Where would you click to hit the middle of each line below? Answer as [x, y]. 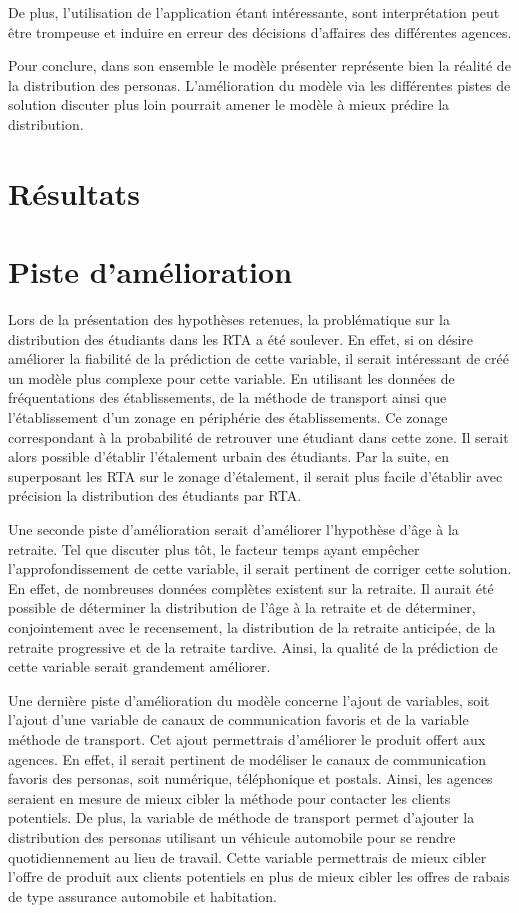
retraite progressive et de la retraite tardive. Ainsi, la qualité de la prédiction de [253, 646]
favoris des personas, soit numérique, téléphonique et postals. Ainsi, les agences [250, 778]
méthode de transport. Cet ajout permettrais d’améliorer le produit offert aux [247, 738]
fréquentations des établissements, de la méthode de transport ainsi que [227, 397]
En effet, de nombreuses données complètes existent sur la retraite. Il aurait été [251, 587]
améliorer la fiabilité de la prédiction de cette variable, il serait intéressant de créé [258, 358]
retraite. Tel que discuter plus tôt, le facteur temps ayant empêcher [214, 548]
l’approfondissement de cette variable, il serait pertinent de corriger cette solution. [260, 568]
